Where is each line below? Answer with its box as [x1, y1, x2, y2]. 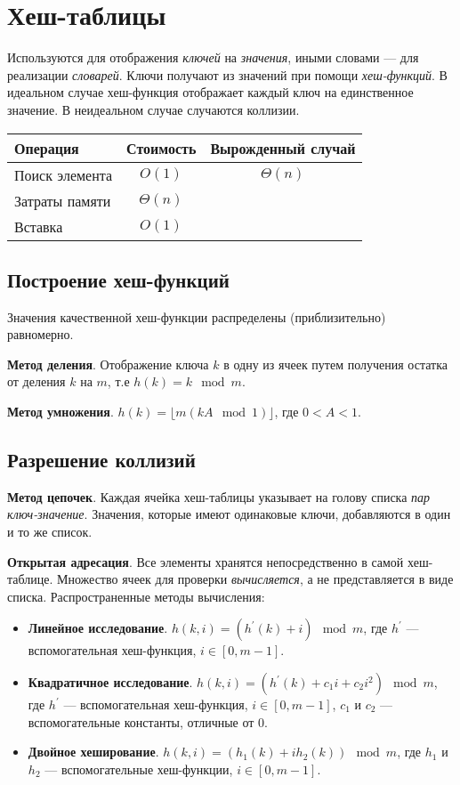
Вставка [14, 215, 63, 237]
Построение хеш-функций [7, 265, 230, 293]
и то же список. [7, 522, 93, 541]
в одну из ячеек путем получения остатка [223, 354, 448, 373]
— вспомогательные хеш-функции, [44, 759, 233, 778]
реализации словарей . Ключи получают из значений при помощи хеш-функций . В [7, 65, 448, 84]
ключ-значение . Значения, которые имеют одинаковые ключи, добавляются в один [7, 505, 451, 523]
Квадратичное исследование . [28, 673, 193, 692]
